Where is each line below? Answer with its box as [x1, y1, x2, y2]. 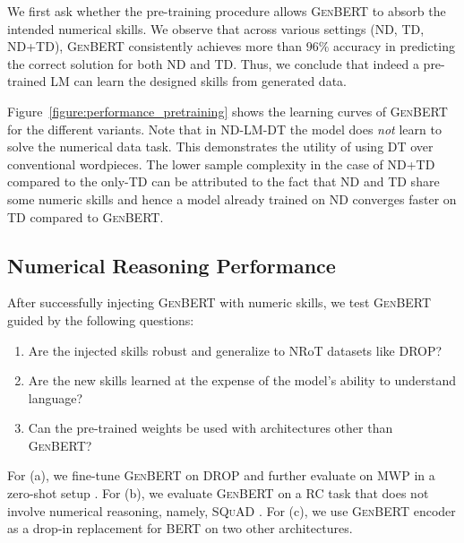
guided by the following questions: [7, 310, 194, 329]
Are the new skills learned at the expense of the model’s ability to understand [28, 371, 457, 390]
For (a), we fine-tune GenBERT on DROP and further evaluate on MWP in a [7, 466, 435, 485]
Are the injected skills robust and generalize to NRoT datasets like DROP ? [28, 340, 443, 359]
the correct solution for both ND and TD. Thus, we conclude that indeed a [7, 54, 419, 73]
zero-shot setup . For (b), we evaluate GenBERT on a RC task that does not [7, 484, 429, 503]
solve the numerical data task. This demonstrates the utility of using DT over [7, 137, 434, 156]
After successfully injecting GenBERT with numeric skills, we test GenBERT [7, 293, 432, 312]
